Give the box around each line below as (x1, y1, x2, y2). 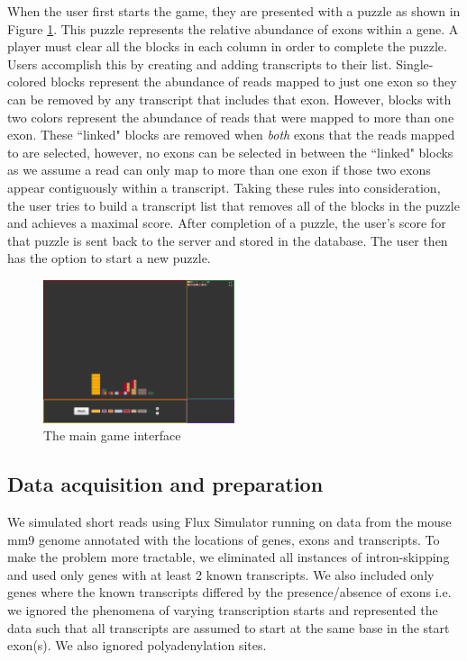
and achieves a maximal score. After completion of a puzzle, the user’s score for (7, 213, 446, 232)
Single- (396, 54, 434, 73)
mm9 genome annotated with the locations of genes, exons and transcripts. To (7, 530, 440, 548)
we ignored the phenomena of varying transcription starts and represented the (7, 601, 438, 620)
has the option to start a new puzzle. (7, 249, 211, 267)
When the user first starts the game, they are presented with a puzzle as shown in (7, 2, 461, 20)
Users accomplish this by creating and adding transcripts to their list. (7, 54, 392, 73)
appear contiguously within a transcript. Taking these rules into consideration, (7, 177, 441, 196)
